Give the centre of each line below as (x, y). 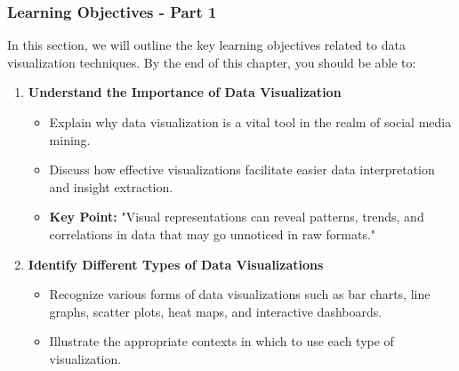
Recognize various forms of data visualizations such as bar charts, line (240, 294)
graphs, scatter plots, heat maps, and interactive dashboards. (216, 311)
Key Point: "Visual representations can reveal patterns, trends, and (237, 217)
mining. (70, 139)
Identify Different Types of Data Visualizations (176, 264)
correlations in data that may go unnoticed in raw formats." (213, 234)
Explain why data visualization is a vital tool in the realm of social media (250, 122)
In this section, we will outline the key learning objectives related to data (206, 45)
